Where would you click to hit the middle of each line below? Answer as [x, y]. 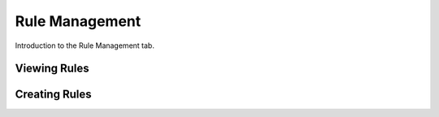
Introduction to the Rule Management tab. [85, 45]
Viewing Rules [52, 69]
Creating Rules [54, 95]
